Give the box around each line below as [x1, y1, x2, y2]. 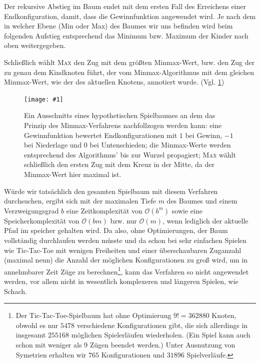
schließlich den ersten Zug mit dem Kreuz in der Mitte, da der [24, 159, 215, 169]
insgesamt [15, 329, 46, 340]
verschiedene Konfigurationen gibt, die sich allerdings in [76, 319, 248, 330]
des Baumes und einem [166, 195, 237, 206]
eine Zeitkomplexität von [66, 205, 142, 215]
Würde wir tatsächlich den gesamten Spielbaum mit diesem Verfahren [4, 185, 218, 196]
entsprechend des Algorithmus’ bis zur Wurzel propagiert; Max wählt [24, 149, 236, 159]
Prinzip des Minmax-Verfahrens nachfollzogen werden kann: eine [24, 120, 222, 130]
